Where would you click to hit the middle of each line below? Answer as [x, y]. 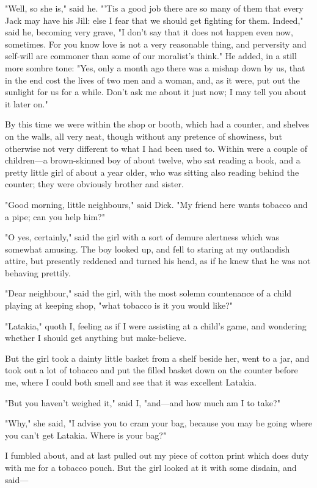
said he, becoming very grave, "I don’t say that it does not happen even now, [149, 32]
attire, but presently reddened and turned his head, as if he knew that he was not [158, 261]
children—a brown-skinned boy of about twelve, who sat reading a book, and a [153, 160]
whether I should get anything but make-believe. [96, 338]
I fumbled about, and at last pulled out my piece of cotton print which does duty [157, 455]
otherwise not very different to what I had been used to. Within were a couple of [156, 148]
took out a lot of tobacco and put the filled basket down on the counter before [151, 370]
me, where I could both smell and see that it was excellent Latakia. [131, 382]
